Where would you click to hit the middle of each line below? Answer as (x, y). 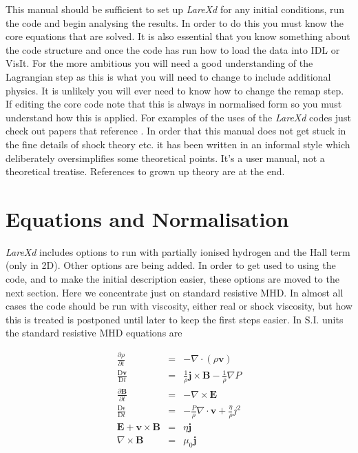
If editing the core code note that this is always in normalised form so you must (174, 104)
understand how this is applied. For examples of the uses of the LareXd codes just (178, 117)
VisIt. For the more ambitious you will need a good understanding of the (159, 63)
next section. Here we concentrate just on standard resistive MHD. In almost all (175, 292)
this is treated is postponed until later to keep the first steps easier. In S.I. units (175, 319)
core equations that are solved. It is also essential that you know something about (178, 36)
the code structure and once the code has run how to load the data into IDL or (173, 49)
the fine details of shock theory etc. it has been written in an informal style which (178, 144)
